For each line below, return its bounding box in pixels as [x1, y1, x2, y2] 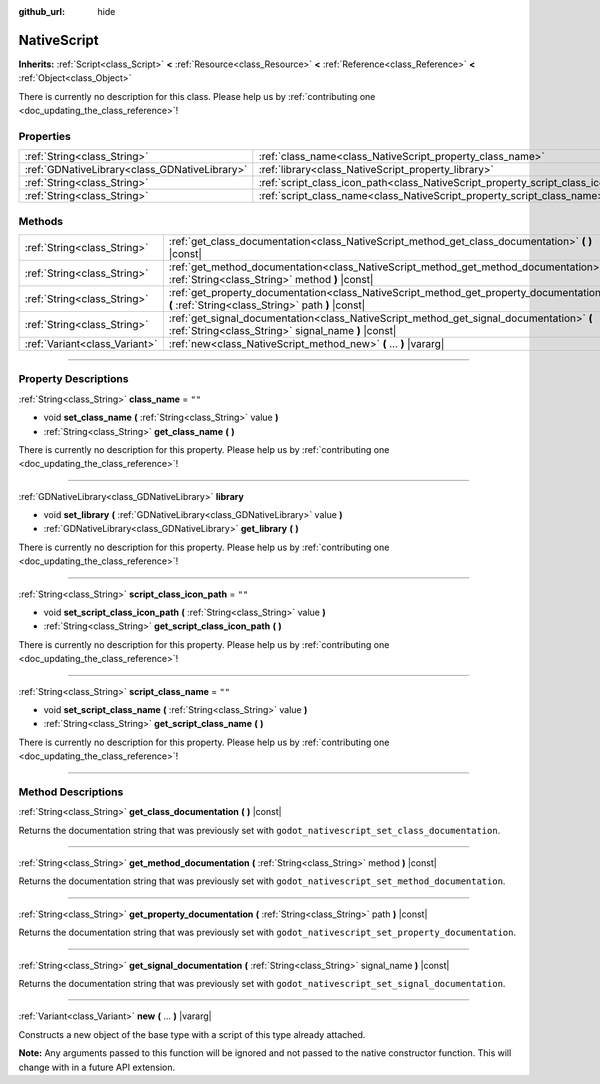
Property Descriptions [18, 372, 129, 386]
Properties [18, 129, 72, 143]
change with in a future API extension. [18, 1061, 176, 1073]
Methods [18, 214, 64, 228]
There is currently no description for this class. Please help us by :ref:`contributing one [18, 90, 376, 102]
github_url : [18, 6, 65, 17]
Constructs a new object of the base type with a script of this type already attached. [18, 1028, 366, 1040]
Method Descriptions [18, 785, 124, 799]
